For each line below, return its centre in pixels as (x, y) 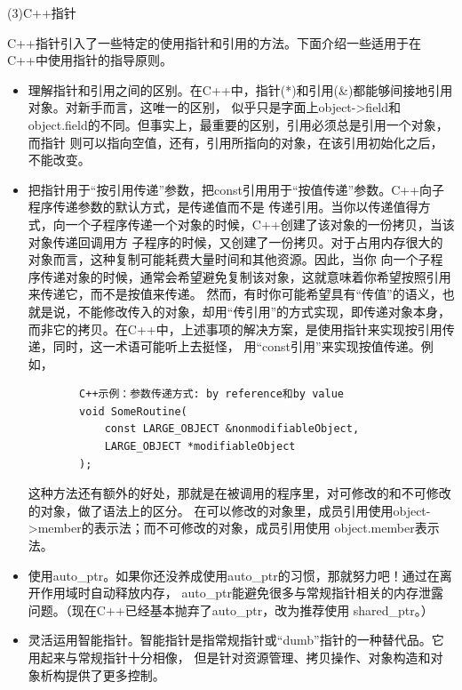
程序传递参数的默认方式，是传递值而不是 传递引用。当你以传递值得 (223, 207)
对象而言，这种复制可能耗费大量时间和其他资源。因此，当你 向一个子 (229, 259)
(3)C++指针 (42, 12)
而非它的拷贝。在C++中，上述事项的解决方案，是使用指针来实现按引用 (235, 329)
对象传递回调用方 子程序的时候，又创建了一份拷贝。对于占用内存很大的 (235, 241)
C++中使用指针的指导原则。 (90, 60)
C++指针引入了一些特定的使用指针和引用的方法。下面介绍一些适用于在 (214, 42)
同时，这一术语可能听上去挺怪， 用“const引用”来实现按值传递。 (237, 346)
